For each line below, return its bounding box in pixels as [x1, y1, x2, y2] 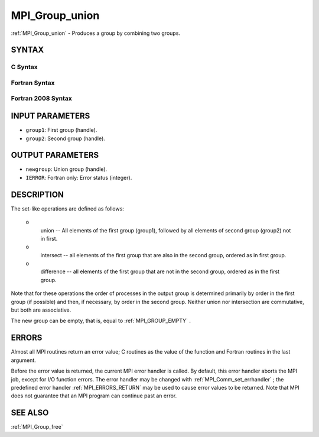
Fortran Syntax [11, 79, 55, 87]
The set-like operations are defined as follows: [11, 205, 124, 212]
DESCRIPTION [11, 189, 64, 199]
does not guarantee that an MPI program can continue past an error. [11, 392, 177, 399]
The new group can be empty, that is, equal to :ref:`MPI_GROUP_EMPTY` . [11, 317, 191, 325]
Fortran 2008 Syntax [11, 95, 72, 103]
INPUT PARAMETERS [11, 111, 90, 121]
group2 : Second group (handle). [25, 135, 106, 142]
